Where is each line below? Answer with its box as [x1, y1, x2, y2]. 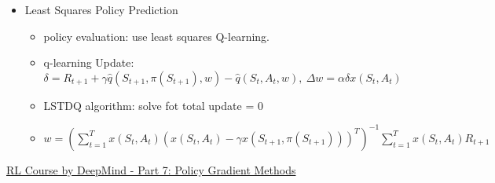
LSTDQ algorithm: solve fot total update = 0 [43, 97, 263, 113]
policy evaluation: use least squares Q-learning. [43, 27, 269, 44]
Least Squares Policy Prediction [24, 2, 178, 17]
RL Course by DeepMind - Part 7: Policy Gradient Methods [6, 161, 296, 178]
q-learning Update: [43, 54, 134, 71]
